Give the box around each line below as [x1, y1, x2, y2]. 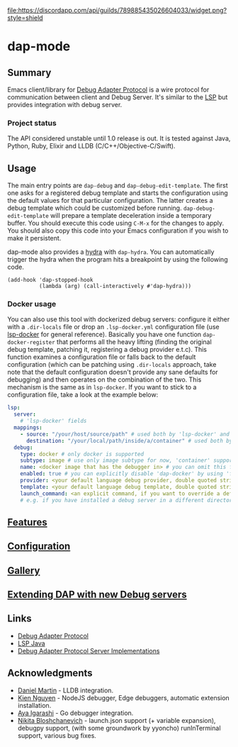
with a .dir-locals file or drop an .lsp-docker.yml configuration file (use [7, 323, 220, 331]
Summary [7, 67, 52, 79]
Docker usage [7, 299, 57, 309]
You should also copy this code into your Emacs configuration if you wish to [7, 226, 229, 235]
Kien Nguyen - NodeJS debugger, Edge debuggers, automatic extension [17, 693, 230, 702]
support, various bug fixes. [17, 731, 97, 740]
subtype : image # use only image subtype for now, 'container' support [20, 457, 236, 464]
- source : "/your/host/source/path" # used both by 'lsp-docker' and [20, 431, 230, 438]
